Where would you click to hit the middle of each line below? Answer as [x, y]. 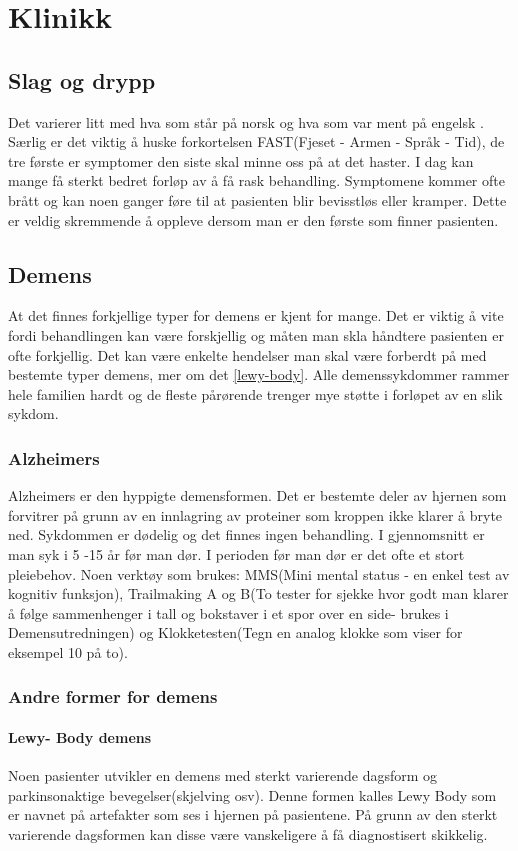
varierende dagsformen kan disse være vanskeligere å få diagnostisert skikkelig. [248, 833]
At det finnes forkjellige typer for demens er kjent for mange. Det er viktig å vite [256, 315]
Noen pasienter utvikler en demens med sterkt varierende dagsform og [223, 775]
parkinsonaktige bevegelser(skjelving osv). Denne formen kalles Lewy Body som [252, 794]
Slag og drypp [82, 79]
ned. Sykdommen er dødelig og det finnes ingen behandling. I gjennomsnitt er [246, 534]
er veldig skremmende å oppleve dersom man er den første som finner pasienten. [253, 219]
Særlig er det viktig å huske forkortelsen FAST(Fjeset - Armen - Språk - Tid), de [256, 141]
